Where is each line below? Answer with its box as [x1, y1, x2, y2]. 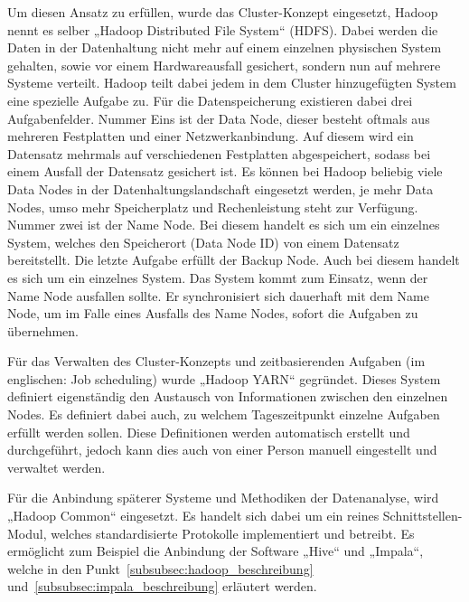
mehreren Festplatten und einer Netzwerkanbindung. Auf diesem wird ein [7, 127, 414, 146]
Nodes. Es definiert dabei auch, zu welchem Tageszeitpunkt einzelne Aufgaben [7, 405, 440, 424]
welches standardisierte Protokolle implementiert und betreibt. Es [51, 523, 415, 542]
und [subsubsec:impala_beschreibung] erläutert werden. [7, 577, 317, 596]
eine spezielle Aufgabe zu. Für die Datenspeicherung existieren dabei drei [7, 90, 413, 109]
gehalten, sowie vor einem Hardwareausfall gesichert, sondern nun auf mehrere [7, 55, 441, 74]
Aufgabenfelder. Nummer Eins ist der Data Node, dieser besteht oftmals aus [7, 108, 430, 127]
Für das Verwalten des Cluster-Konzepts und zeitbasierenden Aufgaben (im [7, 352, 426, 371]
